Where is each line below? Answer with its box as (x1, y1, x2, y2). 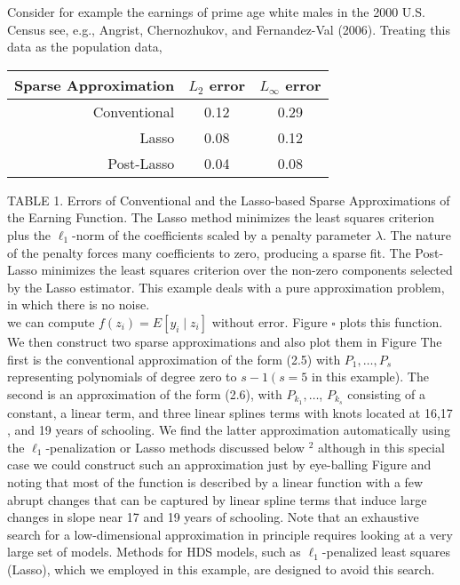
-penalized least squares (321, 542, 450, 561)
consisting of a (347, 384, 425, 403)
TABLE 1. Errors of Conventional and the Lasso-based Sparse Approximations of (7, 190, 450, 209)
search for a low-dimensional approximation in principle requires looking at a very (7, 525, 453, 543)
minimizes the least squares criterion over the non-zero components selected (41, 260, 453, 279)
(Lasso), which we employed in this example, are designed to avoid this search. (7, 559, 435, 578)
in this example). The (312, 367, 429, 386)
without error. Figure (211, 312, 328, 331)
